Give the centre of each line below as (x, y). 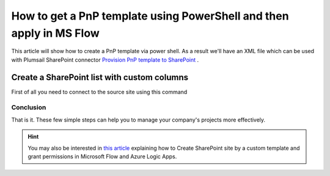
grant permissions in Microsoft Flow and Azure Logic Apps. (102, 156)
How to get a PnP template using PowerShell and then (150, 16)
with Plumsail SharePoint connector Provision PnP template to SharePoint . (105, 60)
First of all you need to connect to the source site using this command (99, 92)
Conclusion (29, 108)
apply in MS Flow (56, 33)
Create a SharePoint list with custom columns (100, 77)
